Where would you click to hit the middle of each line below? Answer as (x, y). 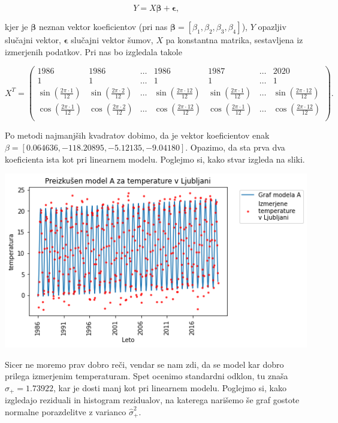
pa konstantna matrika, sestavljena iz (234, 40)
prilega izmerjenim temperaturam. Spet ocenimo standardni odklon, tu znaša (147, 376)
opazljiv (272, 26)
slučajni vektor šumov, (112, 40)
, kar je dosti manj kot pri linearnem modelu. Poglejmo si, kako (170, 387)
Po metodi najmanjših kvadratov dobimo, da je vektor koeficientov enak (137, 135)
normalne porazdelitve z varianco (66, 411)
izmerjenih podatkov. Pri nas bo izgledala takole (93, 51)
